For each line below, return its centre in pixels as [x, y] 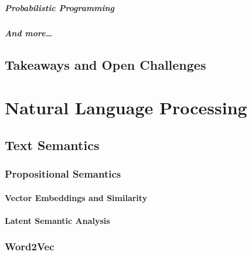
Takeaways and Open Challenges [105, 64]
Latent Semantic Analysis [57, 220]
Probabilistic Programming [59, 7]
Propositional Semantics [63, 174]
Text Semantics [52, 144]
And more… [29, 33]
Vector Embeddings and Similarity [76, 197]
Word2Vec [30, 246]
